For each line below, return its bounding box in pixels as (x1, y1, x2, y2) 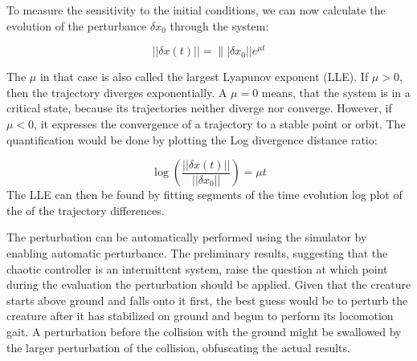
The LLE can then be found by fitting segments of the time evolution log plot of (6, 186, 403, 203)
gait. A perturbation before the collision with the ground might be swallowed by (6, 322, 402, 339)
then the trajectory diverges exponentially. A (6, 83, 227, 100)
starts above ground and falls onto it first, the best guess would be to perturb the (6, 291, 408, 308)
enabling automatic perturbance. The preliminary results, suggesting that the (6, 245, 388, 262)
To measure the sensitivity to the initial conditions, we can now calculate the (6, 2, 386, 18)
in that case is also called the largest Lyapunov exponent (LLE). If (39, 68, 369, 85)
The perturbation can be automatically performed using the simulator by (6, 229, 367, 245)
